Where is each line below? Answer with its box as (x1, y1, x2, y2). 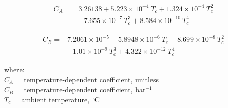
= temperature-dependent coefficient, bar (15, 84, 146, 95)
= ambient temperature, (13, 94, 90, 104)
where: (4, 63, 25, 74)
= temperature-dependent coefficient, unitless (15, 74, 159, 84)
